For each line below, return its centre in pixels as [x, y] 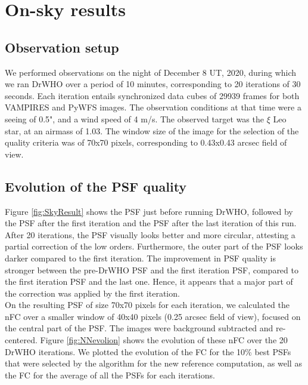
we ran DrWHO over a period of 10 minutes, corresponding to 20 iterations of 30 [153, 84]
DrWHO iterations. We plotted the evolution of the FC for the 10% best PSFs [148, 351]
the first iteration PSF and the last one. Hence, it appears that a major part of [149, 281]
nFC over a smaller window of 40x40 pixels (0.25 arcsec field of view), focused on [153, 316]
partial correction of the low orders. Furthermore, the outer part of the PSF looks [154, 246]
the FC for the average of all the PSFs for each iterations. [110, 375]
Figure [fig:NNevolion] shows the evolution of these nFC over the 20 [164, 340]
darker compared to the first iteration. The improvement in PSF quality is [141, 258]
